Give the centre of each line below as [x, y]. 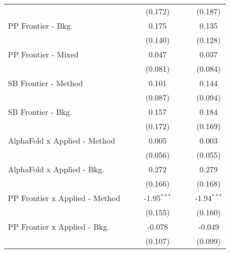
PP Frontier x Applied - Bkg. [59, 227]
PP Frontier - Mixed [43, 54]
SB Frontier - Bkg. [40, 112]
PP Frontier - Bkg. [41, 25]
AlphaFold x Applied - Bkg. [56, 169]
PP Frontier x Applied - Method [64, 198]
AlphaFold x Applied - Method [62, 140]
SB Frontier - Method [46, 83]
